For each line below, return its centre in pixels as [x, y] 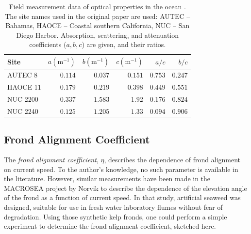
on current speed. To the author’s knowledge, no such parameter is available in [121, 169]
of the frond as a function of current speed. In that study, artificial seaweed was [122, 197]
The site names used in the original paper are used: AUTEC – [98, 16]
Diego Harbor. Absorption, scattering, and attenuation [98, 35]
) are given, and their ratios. [124, 44]
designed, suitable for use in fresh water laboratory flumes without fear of [113, 207]
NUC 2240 [23, 111]
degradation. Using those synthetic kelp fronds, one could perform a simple [116, 216]
